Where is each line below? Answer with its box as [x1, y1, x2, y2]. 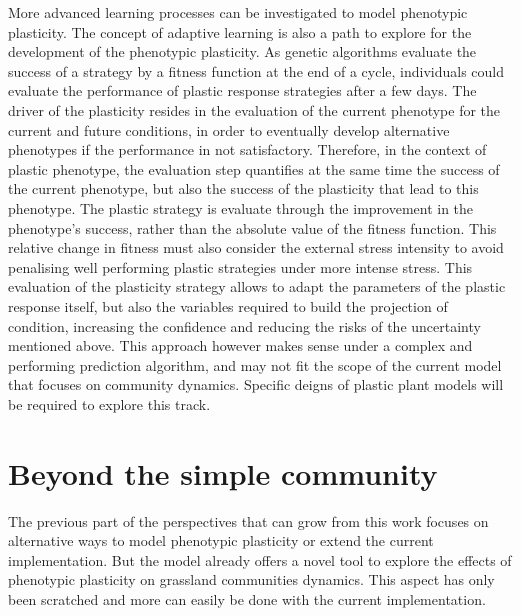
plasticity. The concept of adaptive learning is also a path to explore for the [8, 21, 472, 42]
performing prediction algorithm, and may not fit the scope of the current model [8, 354, 502, 375]
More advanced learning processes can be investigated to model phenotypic [8, 2, 468, 22]
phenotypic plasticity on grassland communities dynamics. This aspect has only [8, 569, 495, 590]
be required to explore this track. [8, 393, 211, 414]
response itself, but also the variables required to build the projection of [8, 295, 448, 316]
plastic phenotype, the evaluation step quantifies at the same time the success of [8, 158, 500, 179]
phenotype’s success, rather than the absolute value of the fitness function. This [8, 217, 497, 238]
